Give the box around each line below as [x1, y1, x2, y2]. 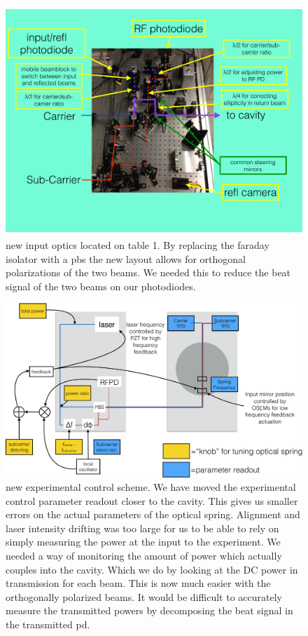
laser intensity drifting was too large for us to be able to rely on [6, 520, 279, 535]
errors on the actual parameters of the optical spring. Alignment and [6, 507, 300, 522]
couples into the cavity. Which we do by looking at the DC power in [6, 562, 298, 576]
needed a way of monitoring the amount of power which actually [6, 548, 282, 563]
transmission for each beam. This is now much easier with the [6, 576, 271, 590]
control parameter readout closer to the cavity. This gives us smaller [6, 493, 298, 508]
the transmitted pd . [6, 617, 90, 632]
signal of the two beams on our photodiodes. [6, 278, 196, 293]
